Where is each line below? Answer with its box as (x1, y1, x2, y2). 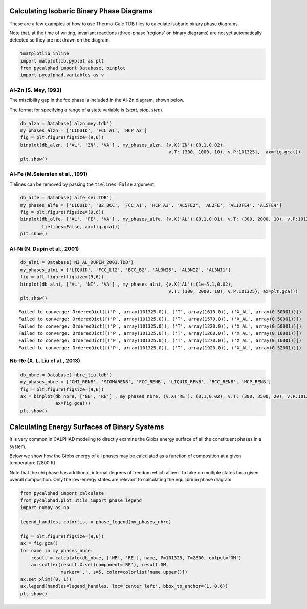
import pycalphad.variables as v (20, 72, 104, 78)
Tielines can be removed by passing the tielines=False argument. (9, 181, 156, 187)
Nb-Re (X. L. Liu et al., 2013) (9, 357, 80, 364)
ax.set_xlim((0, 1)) (20, 576, 72, 582)
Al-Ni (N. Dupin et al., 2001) (9, 245, 79, 252)
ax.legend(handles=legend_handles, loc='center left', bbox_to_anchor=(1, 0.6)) (20, 583, 228, 590)
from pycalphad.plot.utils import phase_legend (20, 497, 142, 503)
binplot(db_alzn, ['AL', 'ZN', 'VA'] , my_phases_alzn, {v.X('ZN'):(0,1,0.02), (20, 141, 226, 148)
